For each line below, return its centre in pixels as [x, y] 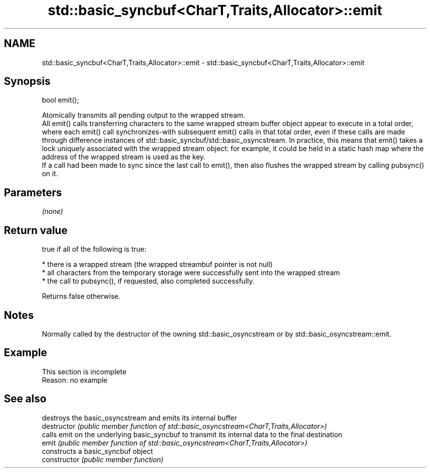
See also [25, 399]
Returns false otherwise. [81, 296]
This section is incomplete [84, 371]
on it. [50, 174]
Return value [36, 230]
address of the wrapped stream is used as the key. [124, 157]
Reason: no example [75, 380]
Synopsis [27, 81]
